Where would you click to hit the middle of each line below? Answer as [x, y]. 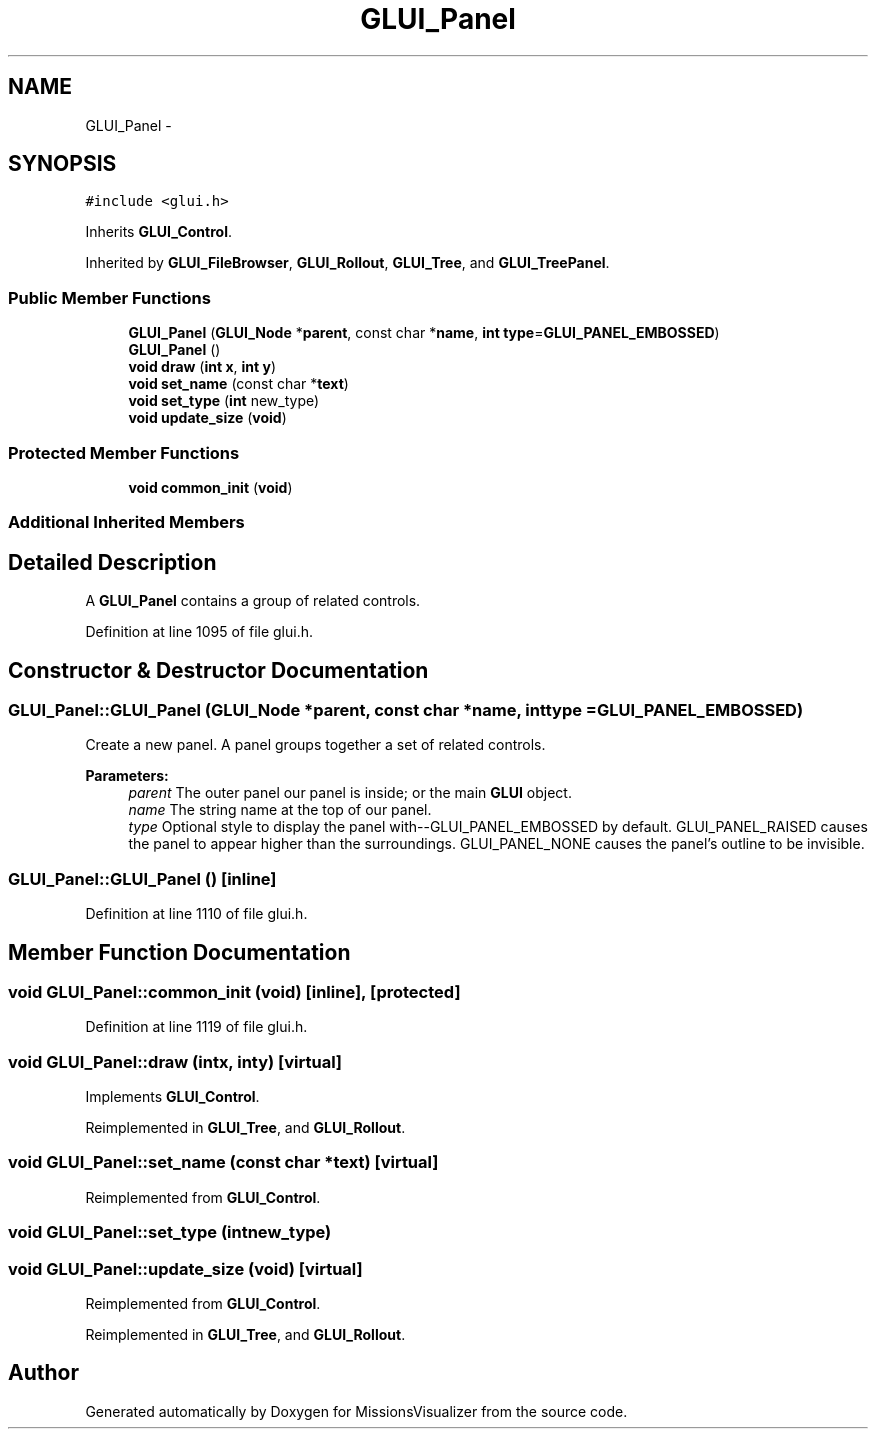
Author [43, 1373]
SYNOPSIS [62, 164]
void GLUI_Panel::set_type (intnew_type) [170, 1232]
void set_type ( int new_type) [224, 401]
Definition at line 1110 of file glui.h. [196, 914]
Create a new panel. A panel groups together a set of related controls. [315, 745]
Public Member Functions [109, 297]
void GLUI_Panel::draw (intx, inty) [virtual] [175, 1061]
